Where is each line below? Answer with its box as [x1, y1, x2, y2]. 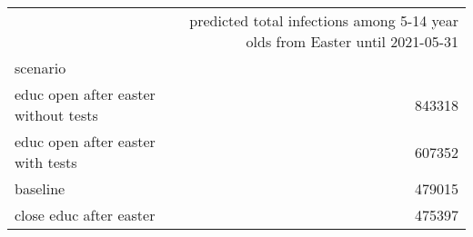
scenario [15, 57, 66, 78]
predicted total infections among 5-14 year [189, 10, 458, 31]
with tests [15, 152, 77, 173]
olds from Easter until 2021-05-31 [246, 31, 458, 52]
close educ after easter [15, 204, 156, 225]
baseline [15, 178, 65, 199]
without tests [15, 104, 98, 125]
